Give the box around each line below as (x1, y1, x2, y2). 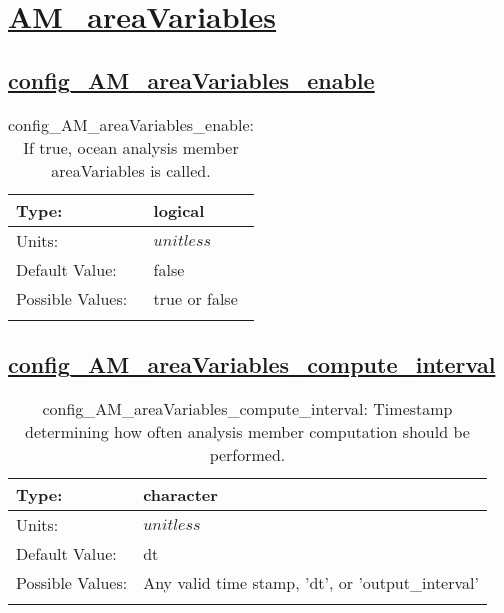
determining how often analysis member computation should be (25, 419, 470, 443)
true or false (153, 286, 238, 310)
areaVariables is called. (51, 158, 211, 182)
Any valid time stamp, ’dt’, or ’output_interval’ (143, 570, 479, 594)
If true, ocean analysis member (23, 135, 239, 159)
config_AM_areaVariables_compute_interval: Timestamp (42, 396, 453, 420)
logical (153, 198, 205, 222)
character (143, 482, 218, 506)
